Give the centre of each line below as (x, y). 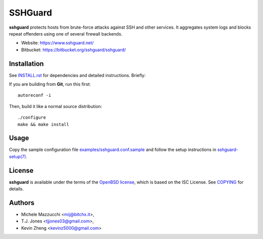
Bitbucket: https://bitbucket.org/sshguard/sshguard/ (74, 50)
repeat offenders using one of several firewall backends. (66, 34)
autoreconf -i (34, 95)
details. (16, 189)
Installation (26, 64)
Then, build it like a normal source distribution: (56, 106)
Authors (22, 203)
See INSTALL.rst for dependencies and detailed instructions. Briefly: (77, 75)
